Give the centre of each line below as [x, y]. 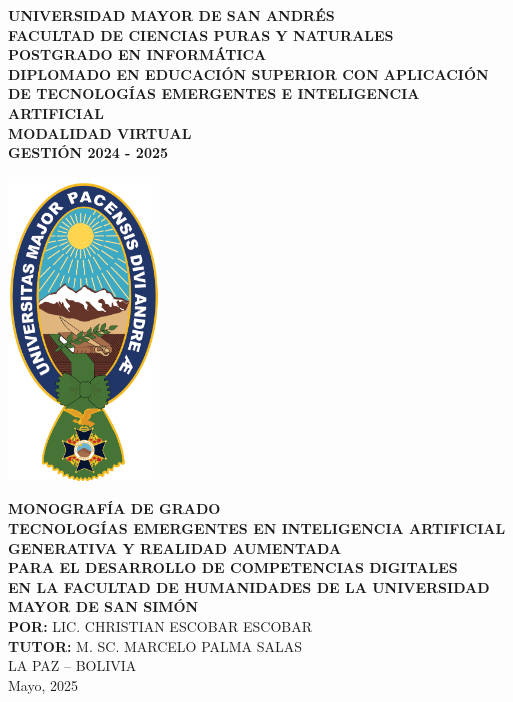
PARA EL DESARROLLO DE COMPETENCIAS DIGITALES [233, 567]
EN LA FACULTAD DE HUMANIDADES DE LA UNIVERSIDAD [249, 586]
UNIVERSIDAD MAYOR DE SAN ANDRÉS [171, 15]
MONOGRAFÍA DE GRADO [114, 508]
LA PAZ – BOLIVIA [72, 665]
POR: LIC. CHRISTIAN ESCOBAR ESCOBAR [160, 626]
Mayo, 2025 [43, 684]
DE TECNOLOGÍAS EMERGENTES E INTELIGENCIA [214, 93]
